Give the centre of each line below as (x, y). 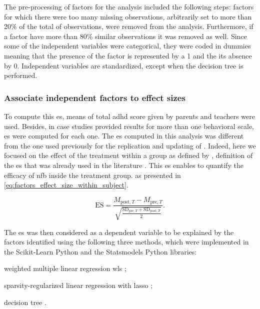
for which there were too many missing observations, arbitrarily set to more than (128, 16)
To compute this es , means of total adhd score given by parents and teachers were (129, 116)
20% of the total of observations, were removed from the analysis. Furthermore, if (129, 26)
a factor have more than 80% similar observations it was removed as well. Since (125, 36)
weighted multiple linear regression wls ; (65, 268)
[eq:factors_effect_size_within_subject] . (66, 185)
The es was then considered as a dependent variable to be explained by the (119, 232)
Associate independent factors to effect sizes (95, 97)
